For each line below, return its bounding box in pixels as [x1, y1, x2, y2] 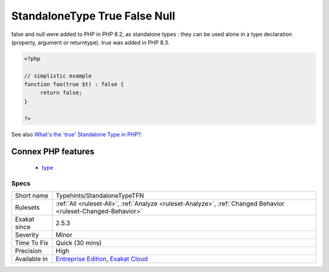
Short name [15, 191, 49, 200]
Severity [15, 231, 39, 239]
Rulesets [15, 203, 40, 212]
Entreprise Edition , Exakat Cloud [55, 255, 148, 263]
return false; [40, 89, 82, 96]
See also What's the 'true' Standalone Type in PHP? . [11, 131, 143, 138]
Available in [15, 255, 48, 263]
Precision [15, 247, 42, 256]
